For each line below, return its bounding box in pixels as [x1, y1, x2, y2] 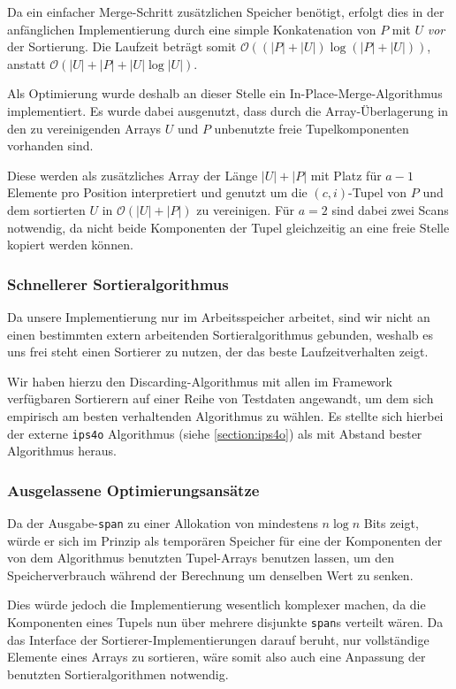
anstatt [7, 54, 46, 73]
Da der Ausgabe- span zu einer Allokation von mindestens [7, 513, 318, 532]
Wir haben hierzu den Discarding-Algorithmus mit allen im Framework [7, 371, 392, 390]
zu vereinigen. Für [196, 200, 295, 218]
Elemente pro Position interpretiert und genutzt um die [7, 183, 308, 202]
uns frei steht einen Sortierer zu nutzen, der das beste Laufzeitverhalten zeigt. [7, 342, 429, 361]
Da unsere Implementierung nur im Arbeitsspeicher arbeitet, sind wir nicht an [7, 307, 430, 325]
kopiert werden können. [7, 235, 133, 254]
